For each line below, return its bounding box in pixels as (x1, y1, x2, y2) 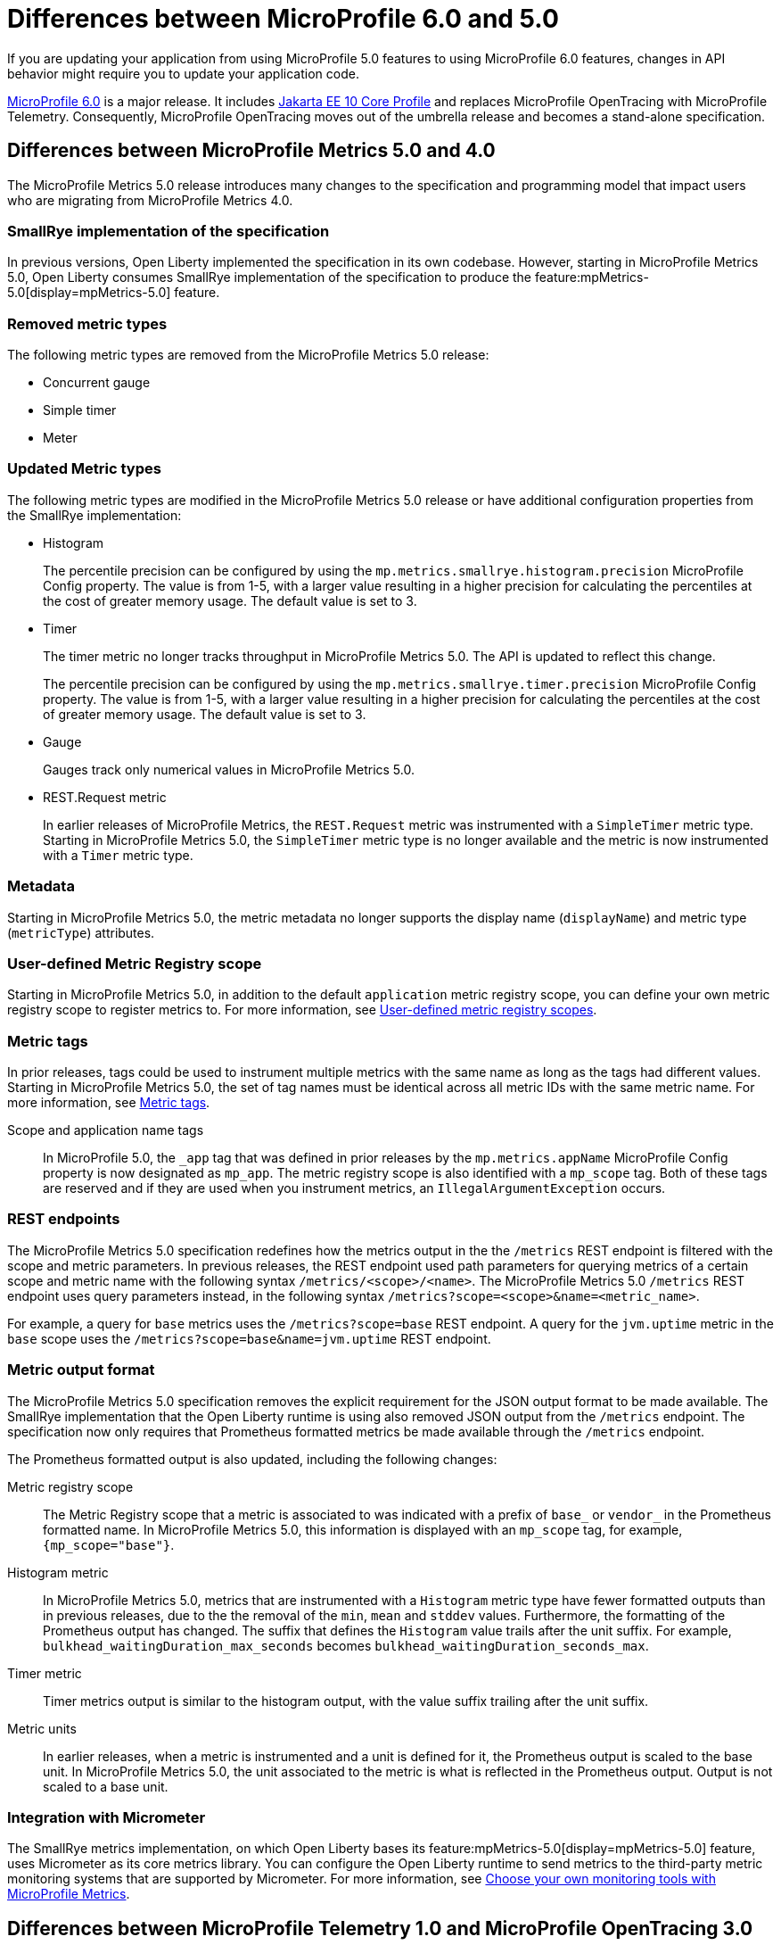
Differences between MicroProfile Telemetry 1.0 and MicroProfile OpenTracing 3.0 (7, 1916, 753, 1940)
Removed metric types (7, 314, 168, 333)
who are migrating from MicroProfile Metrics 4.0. (7, 192, 293, 208)
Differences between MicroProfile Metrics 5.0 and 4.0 (7, 139, 496, 162)
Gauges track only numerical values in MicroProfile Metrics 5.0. (43, 761, 415, 777)
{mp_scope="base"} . (43, 1536, 175, 1552)
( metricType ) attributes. (7, 924, 155, 940)
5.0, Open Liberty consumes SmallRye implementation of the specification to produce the (7, 269, 532, 286)
